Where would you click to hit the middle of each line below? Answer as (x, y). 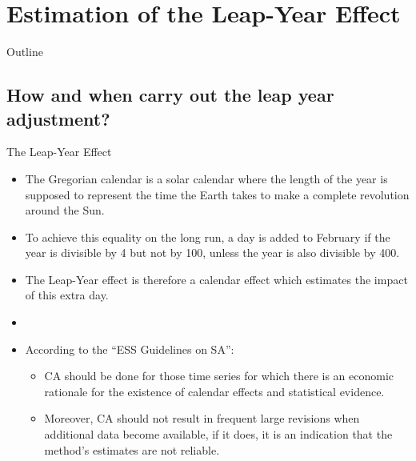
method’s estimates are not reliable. (132, 449)
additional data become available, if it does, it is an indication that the (218, 434)
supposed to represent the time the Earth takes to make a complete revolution (217, 194)
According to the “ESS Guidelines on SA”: (130, 349)
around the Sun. (65, 210)
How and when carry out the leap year (170, 95)
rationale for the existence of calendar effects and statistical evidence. (214, 391)
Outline (25, 52)
